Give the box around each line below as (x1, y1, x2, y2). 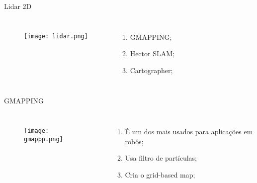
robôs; (125, 136, 144, 146)
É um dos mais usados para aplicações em (125, 126, 253, 136)
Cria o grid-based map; (125, 169, 195, 180)
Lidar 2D (4, 1, 32, 11)
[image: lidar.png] (24, 32, 88, 40)
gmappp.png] (24, 135, 63, 143)
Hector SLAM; (130, 48, 174, 59)
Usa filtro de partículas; (125, 153, 197, 163)
